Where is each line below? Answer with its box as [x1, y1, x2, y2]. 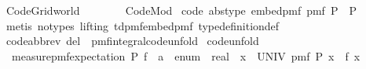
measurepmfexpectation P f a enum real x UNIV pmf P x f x [11, 47, 361, 64]
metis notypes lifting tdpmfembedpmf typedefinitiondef [5, 17, 280, 33]
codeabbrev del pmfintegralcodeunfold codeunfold [5, 33, 259, 49]
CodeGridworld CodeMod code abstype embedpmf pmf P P [5, 2, 357, 18]
